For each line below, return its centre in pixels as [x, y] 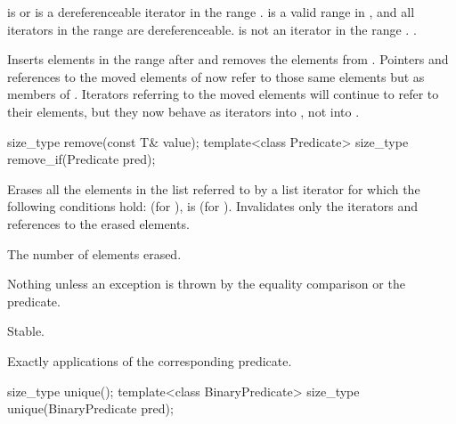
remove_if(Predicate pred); [81, 159]
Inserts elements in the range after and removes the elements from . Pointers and [228, 59]
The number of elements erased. [94, 253]
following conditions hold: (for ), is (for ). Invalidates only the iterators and [212, 206]
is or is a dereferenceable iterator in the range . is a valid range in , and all [211, 12]
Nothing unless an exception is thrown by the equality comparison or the [206, 284]
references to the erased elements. [98, 223]
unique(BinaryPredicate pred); [90, 408]
